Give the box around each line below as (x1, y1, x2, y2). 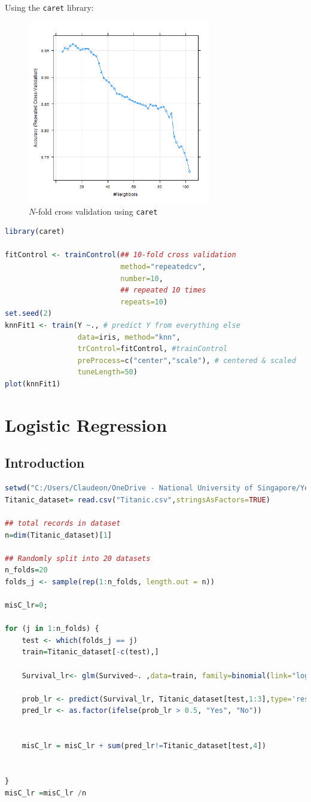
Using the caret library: (5, 1, 94, 13)
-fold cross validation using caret (35, 205, 158, 217)
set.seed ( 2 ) (5, 309, 52, 318)
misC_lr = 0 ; (5, 601, 48, 610)
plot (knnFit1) (5, 379, 61, 388)
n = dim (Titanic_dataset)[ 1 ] (5, 530, 112, 539)
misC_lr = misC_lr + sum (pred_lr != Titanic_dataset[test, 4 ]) (22, 742, 266, 751)
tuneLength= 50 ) (77, 368, 138, 377)
